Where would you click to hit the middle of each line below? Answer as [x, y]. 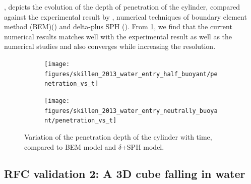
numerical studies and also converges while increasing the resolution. [110, 46]
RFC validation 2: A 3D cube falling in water [125, 174]
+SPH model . [143, 146]
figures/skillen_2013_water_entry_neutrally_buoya [131, 111]
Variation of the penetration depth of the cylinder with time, [118, 136]
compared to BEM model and [70, 146]
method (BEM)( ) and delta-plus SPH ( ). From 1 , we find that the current [118, 26]
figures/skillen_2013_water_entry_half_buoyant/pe [131, 74]
